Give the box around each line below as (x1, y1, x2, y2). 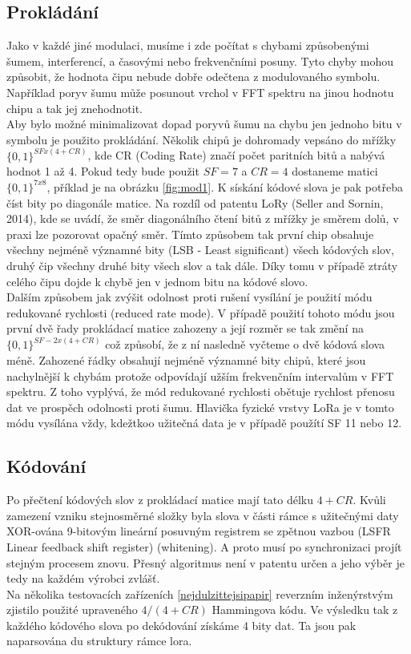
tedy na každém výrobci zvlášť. (6, 570, 160, 587)
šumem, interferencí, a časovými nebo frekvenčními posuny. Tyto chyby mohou (6, 52, 393, 69)
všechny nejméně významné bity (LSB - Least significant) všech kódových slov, (6, 241, 394, 258)
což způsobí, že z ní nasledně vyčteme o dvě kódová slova (105, 336, 385, 353)
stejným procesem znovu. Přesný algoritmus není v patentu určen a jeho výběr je (6, 554, 405, 571)
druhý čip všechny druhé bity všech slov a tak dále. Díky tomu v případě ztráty (6, 256, 398, 273)
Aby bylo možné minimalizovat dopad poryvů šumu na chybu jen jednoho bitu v (6, 115, 402, 132)
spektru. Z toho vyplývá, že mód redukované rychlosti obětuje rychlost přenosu (6, 383, 395, 400)
